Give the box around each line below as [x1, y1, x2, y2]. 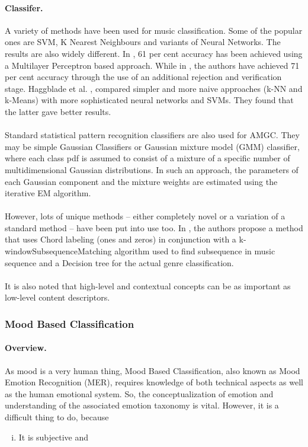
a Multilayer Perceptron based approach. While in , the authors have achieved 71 [5, 59, 300, 71]
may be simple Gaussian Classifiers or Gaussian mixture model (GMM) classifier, [5, 140, 300, 152]
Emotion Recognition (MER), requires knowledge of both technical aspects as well [5, 376, 303, 388]
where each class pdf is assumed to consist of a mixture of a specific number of [5, 152, 290, 164]
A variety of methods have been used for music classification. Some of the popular [5, 24, 303, 36]
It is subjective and [18, 430, 89, 443]
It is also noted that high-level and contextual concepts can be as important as [5, 279, 291, 292]
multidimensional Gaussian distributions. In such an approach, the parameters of [5, 163, 299, 175]
